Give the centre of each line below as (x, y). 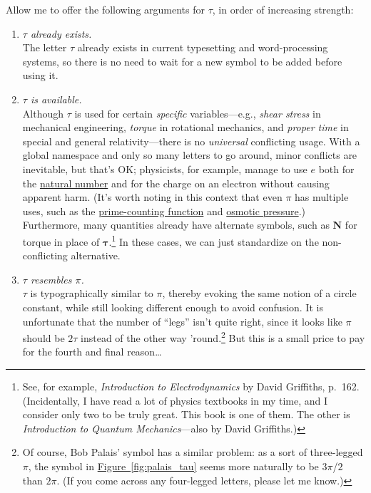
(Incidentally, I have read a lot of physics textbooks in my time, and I (175, 400)
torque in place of (61, 241)
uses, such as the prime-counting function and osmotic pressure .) (164, 211)
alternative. (96, 255)
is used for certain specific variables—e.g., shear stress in (198, 113)
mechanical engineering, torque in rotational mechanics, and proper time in (185, 127)
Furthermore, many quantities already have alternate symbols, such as (176, 225)
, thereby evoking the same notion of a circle (259, 293)
